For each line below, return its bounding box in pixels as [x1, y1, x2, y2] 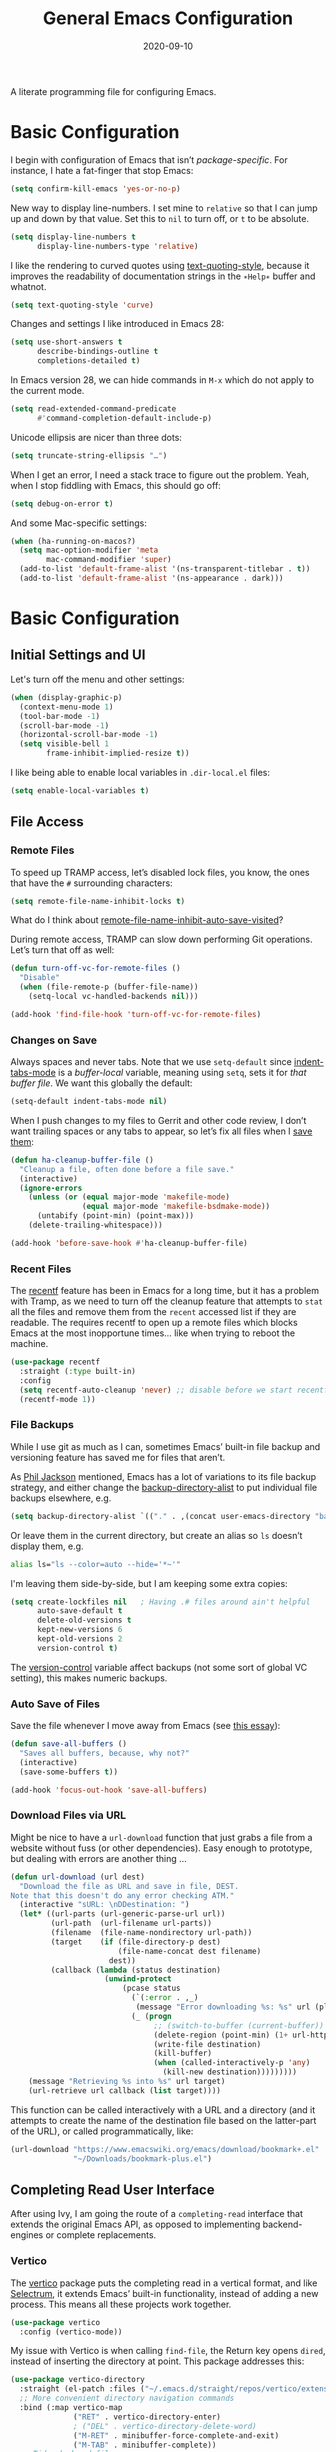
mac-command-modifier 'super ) [46, 555, 172, 565]
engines [10, 2229, 44, 2241]
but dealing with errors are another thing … [10, 1852, 187, 1864]
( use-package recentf [10, 1357, 101, 1367]
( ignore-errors [19, 1183, 83, 1193]
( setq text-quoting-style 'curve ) [10, 300, 155, 310]
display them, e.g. [10, 1540, 84, 1552]
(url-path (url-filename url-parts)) [50, 1918, 213, 1929]
